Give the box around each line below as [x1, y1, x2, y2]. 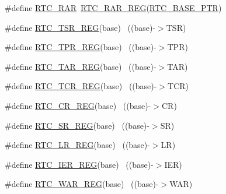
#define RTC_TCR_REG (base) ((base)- [5, 80, 157, 92]
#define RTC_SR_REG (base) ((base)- [5, 119, 149, 131]
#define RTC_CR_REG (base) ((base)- [5, 99, 151, 111]
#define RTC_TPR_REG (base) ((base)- [5, 41, 157, 53]
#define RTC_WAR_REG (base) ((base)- [5, 178, 159, 190]
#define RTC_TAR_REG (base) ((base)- [5, 60, 157, 72]
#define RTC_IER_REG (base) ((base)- [5, 158, 154, 170]
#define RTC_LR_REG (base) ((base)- [5, 139, 150, 151]
